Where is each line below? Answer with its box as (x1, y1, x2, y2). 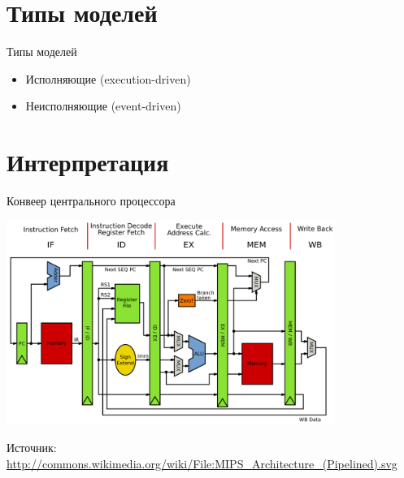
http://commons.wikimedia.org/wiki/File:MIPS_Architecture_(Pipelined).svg (7, 454, 397, 472)
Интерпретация (7, 145, 169, 179)
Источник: (7, 439, 57, 456)
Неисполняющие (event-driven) (25, 97, 181, 114)
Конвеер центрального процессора (7, 192, 176, 209)
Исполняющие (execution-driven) (25, 70, 191, 87)
